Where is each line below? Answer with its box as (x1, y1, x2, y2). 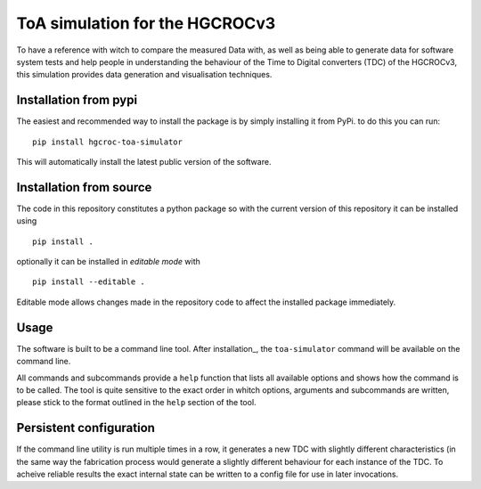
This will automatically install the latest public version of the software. (16, 157, 272, 167)
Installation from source (16, 179, 152, 195)
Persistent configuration (16, 420, 156, 436)
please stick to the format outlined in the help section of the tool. (16, 397, 257, 408)
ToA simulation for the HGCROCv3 (16, 13, 276, 33)
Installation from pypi (16, 93, 138, 108)
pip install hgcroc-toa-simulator (32, 136, 183, 147)
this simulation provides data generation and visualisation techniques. (16, 69, 273, 80)
